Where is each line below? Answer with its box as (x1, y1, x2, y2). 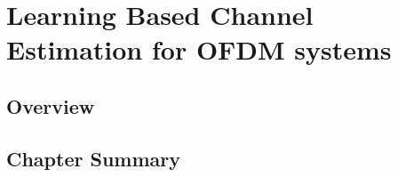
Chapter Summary (6, 144, 180, 172)
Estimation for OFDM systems (6, 31, 392, 68)
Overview (6, 92, 95, 119)
